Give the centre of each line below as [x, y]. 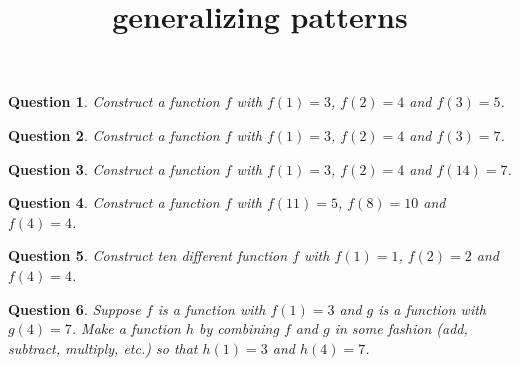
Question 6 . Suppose [74, 308]
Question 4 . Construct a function [114, 202]
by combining [239, 328]
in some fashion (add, [401, 328]
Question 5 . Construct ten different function [148, 255]
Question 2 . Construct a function [114, 134]
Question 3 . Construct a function [114, 168]
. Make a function [126, 328]
